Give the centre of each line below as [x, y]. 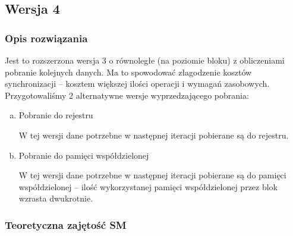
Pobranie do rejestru [56, 115]
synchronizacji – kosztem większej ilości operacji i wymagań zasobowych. [137, 84]
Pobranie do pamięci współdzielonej [84, 155]
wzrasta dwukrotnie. [56, 198]
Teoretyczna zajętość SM [66, 224]
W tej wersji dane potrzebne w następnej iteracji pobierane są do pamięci [152, 175]
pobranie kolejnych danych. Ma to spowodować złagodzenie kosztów [128, 72]
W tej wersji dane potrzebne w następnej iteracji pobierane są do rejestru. [154, 135]
